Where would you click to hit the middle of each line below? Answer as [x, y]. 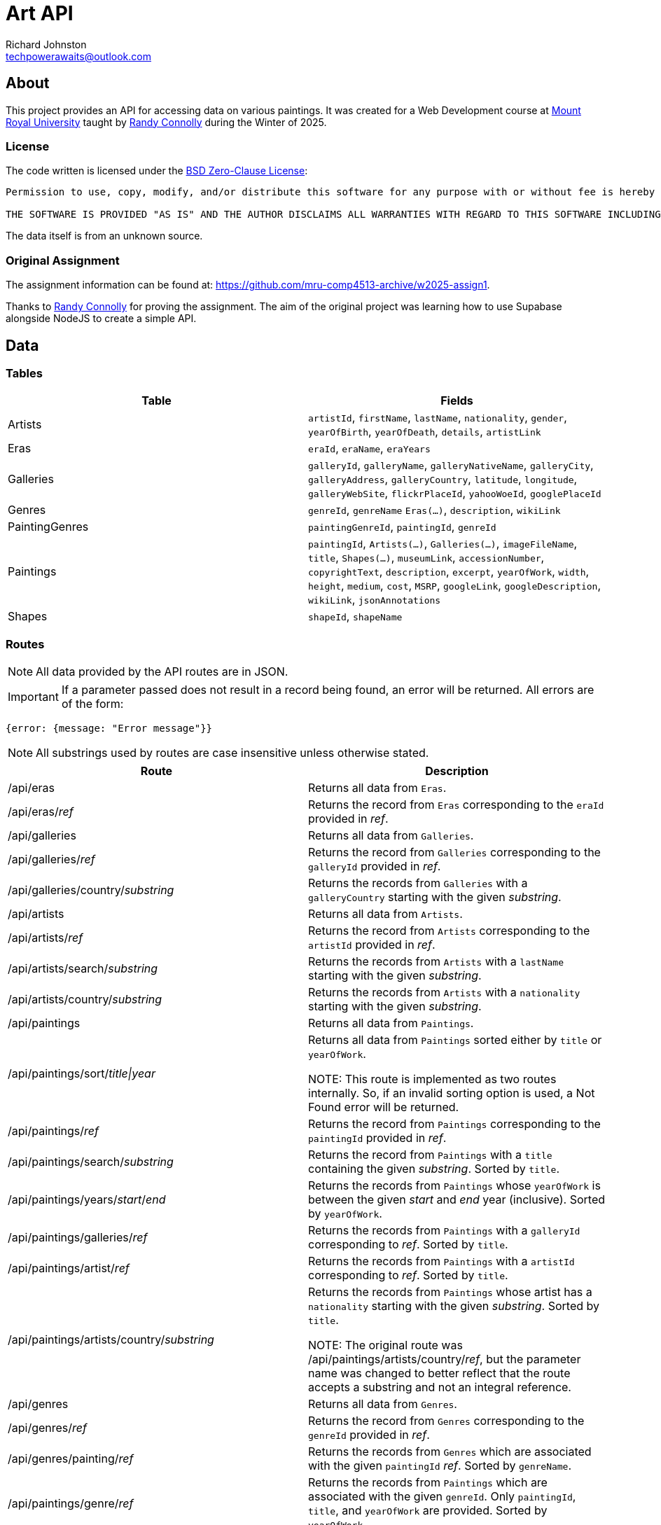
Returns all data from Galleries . [391, 836]
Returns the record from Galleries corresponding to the [454, 852]
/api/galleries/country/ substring [91, 890]
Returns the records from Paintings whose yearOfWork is [454, 1186]
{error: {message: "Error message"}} [109, 729]
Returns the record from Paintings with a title [430, 1155]
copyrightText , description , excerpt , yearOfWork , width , [449, 572]
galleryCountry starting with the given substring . [435, 897]
